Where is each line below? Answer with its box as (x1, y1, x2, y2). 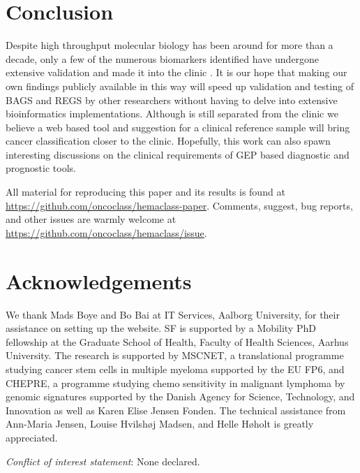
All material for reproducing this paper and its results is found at (6, 184, 285, 199)
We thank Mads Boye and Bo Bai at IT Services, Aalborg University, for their (6, 307, 340, 321)
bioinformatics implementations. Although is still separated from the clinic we (6, 106, 338, 121)
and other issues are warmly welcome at (6, 212, 177, 226)
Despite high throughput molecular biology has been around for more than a (6, 38, 333, 52)
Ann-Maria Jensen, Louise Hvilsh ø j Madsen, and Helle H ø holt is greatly (6, 416, 314, 431)
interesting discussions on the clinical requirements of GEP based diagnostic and (6, 147, 350, 161)
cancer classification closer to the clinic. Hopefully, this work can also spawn (6, 133, 331, 148)
